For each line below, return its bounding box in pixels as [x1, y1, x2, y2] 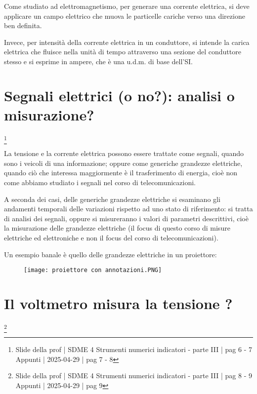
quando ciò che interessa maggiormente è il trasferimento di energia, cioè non [4, 167, 238, 178]
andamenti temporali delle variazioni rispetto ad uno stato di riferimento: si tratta [4, 203, 253, 214]
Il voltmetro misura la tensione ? [4, 293, 233, 313]
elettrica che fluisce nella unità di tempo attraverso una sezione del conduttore [4, 46, 241, 57]
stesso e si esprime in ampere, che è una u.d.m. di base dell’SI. [4, 56, 193, 66]
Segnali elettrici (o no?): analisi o [4, 85, 235, 105]
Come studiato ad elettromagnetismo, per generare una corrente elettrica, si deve [4, 1, 250, 11]
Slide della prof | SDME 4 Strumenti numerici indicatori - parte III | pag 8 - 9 [15, 370, 252, 381]
